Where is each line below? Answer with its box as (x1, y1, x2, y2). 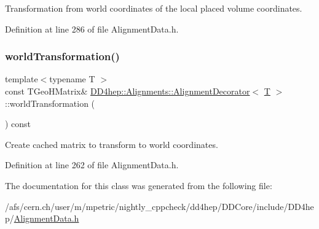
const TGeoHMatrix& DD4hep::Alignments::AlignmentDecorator (5, 85, 250, 97)
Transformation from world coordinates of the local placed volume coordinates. (5, 2, 302, 14)
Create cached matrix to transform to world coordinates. (5, 138, 218, 150)
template (5, 72, 38, 85)
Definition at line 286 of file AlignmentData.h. (5, 22, 179, 35)
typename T (49, 72, 95, 85)
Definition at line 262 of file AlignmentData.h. (5, 158, 179, 171)
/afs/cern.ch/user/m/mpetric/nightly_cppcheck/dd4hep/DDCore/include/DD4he (5, 200, 314, 212)
